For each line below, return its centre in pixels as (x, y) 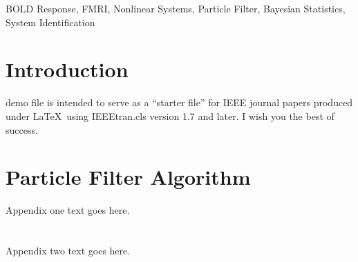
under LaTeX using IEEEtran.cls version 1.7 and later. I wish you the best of (170, 115)
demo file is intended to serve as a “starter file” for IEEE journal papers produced (179, 102)
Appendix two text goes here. (68, 250)
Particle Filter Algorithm (128, 177)
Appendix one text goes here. (68, 210)
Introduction (67, 69)
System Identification (50, 22)
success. (22, 129)
